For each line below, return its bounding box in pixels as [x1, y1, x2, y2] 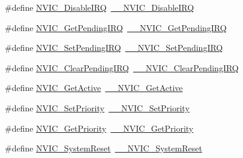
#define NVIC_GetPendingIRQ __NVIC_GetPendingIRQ [5, 21, 227, 34]
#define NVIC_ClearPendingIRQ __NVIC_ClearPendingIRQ [5, 61, 239, 74]
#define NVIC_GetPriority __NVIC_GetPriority [5, 121, 194, 134]
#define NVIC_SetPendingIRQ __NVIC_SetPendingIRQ [5, 41, 223, 54]
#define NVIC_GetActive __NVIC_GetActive [5, 81, 183, 94]
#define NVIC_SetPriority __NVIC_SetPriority [5, 101, 190, 114]
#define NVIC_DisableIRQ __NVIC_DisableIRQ [5, 1, 194, 13]
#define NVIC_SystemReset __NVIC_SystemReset [5, 142, 202, 154]
